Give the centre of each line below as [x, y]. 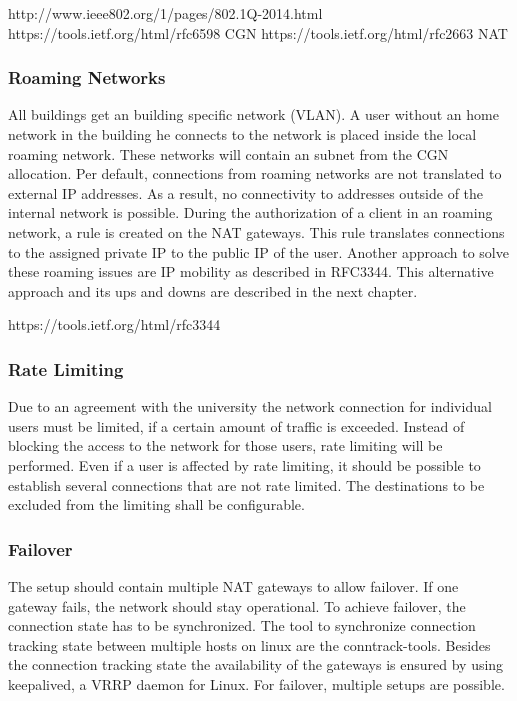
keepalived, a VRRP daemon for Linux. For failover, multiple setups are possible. [256, 683]
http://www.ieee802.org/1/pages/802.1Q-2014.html [165, 13]
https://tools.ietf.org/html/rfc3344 [114, 324]
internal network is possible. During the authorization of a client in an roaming [250, 212]
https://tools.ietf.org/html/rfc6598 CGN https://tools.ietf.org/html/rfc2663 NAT [258, 32]
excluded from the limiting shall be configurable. [156, 504]
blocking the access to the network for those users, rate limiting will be [225, 445]
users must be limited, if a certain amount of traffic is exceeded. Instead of [236, 425]
